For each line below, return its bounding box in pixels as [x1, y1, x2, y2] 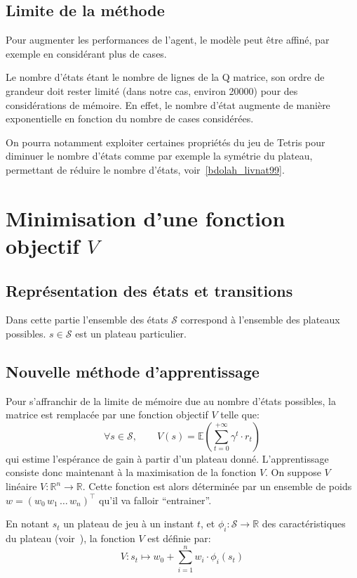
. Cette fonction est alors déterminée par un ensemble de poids [82, 479, 352, 494]
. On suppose [265, 465, 321, 480]
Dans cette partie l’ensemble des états [6, 312, 168, 327]
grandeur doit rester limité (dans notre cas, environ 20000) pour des [6, 83, 298, 98]
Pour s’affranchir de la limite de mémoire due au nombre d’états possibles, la [6, 393, 336, 408]
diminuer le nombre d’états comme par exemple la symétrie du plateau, [6, 148, 313, 163]
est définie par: [147, 531, 211, 546]
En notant [6, 516, 50, 531]
